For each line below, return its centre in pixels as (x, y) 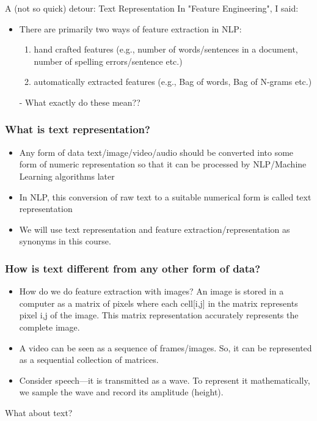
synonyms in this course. (65, 241)
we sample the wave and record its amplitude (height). (121, 392)
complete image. (49, 327)
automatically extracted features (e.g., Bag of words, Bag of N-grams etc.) (173, 82)
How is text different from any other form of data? (133, 268)
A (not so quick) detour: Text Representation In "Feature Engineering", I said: (152, 8)
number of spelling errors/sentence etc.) (108, 61)
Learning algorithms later (67, 176)
